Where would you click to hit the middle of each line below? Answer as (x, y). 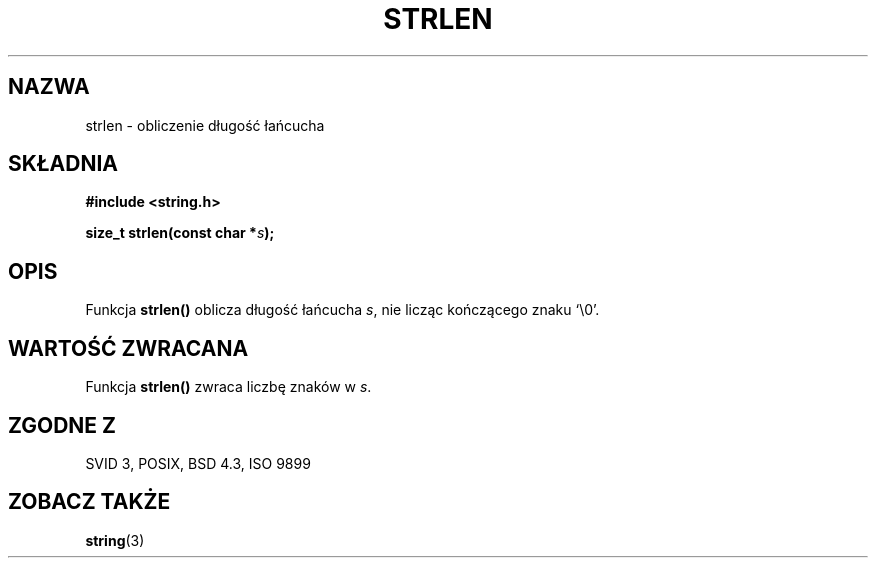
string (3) (115, 540)
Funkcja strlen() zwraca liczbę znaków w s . (228, 387)
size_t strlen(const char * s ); (180, 233)
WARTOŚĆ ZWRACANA (128, 348)
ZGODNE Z (62, 425)
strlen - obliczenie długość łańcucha (205, 125)
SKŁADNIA (63, 164)
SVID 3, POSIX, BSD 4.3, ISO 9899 (198, 463)
